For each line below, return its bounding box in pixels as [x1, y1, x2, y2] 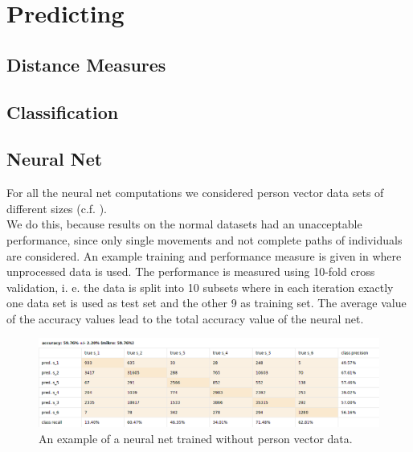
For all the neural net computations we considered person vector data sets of [6, 184, 384, 201]
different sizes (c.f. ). [6, 199, 108, 216]
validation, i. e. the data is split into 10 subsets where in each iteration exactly [6, 278, 394, 295]
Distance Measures [6, 51, 166, 76]
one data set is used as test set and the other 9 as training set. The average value [6, 294, 407, 311]
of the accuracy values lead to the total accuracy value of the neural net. [6, 310, 364, 327]
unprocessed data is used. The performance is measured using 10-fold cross [6, 263, 375, 280]
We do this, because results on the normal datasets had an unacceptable [6, 216, 362, 232]
